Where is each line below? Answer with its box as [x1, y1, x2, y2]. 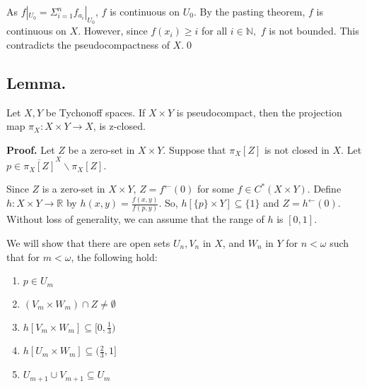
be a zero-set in [68, 142, 135, 157]
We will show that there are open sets [6, 235, 170, 250]
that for [6, 249, 40, 264]
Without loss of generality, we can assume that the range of [6, 212, 264, 226]
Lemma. [6, 71, 66, 93]
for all [201, 23, 228, 38]
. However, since [78, 23, 148, 38]
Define [313, 181, 342, 196]
